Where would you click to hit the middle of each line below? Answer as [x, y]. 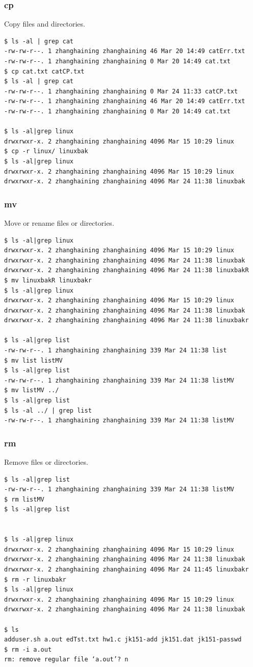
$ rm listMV [24, 499]
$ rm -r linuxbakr [35, 579]
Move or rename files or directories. [59, 222]
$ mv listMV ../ [32, 390]
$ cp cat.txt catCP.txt [44, 71]
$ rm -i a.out [28, 649]
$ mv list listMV [33, 360]
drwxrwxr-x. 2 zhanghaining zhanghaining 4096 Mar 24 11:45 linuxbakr [127, 569]
